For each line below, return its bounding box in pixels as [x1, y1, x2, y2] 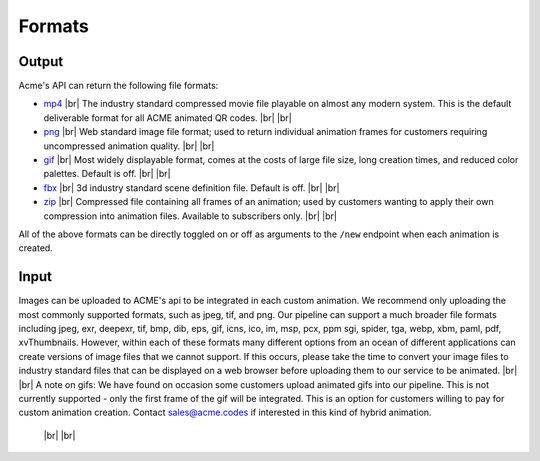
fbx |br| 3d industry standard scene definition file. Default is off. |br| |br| [43, 181, 340, 194]
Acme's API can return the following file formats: [18, 80, 219, 92]
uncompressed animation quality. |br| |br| [43, 140, 215, 152]
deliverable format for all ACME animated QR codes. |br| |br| [43, 111, 292, 124]
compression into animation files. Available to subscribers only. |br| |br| [43, 210, 337, 222]
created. [18, 242, 54, 254]
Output [18, 53, 64, 70]
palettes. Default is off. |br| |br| [43, 168, 171, 180]
